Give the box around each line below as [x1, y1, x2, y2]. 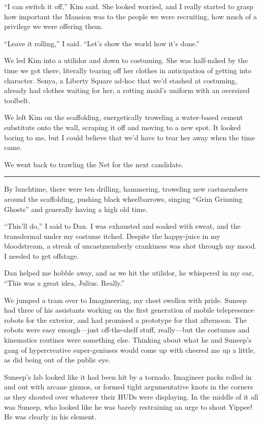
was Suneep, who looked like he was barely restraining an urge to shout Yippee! [4, 401, 252, 412]
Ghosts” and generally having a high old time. [4, 203, 148, 214]
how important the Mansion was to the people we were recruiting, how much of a [4, 11, 257, 21]
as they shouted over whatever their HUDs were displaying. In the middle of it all [4, 391, 258, 402]
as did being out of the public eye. [4, 354, 111, 365]
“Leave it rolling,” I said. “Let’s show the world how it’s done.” [4, 38, 200, 48]
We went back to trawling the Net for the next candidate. [4, 159, 184, 169]
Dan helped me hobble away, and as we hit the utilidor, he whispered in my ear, [4, 267, 254, 278]
